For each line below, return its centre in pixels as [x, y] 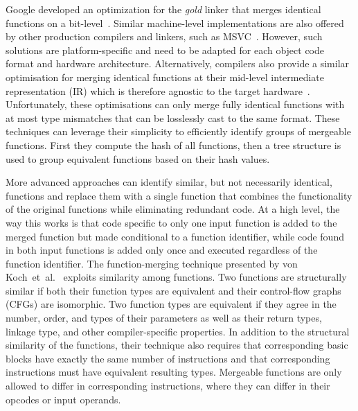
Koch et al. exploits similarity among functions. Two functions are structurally [176, 277]
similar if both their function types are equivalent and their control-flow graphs [173, 290]
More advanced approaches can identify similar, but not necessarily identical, [169, 182]
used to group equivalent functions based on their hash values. [138, 158]
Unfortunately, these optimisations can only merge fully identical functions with [175, 104]
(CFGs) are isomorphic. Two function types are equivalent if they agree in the [171, 304]
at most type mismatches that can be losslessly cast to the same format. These [173, 117]
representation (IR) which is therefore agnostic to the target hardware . [158, 90]
